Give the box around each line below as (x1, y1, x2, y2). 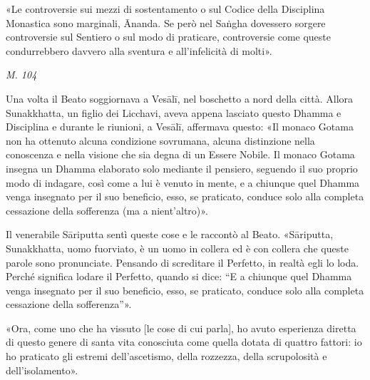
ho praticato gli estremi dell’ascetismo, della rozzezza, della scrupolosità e (6, 349, 327, 364)
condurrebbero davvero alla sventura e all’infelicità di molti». (6, 43, 272, 58)
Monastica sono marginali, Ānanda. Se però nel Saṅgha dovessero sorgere (6, 15, 326, 30)
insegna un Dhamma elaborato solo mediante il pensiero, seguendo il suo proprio (6, 160, 358, 175)
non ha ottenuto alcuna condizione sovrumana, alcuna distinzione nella (6, 133, 315, 148)
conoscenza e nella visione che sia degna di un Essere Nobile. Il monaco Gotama (6, 147, 355, 162)
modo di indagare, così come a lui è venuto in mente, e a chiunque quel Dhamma (6, 175, 360, 190)
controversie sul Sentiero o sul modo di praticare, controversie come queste (6, 29, 331, 44)
